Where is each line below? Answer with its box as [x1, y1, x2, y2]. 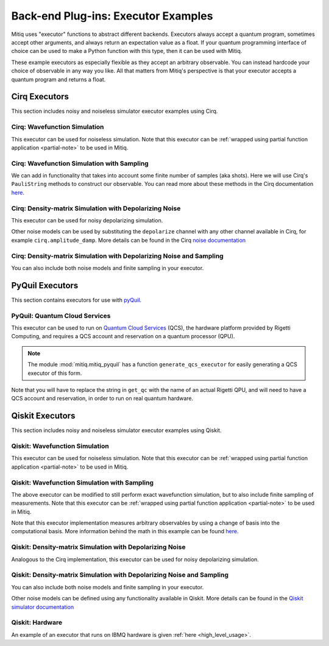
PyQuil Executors [11, 280, 79, 291]
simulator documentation [11, 603, 74, 611]
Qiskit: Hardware [11, 619, 63, 627]
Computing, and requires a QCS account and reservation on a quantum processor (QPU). [11, 333, 235, 340]
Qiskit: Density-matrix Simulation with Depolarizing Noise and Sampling [11, 570, 228, 579]
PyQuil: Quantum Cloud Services [11, 311, 111, 320]
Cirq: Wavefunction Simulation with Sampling [11, 159, 149, 168]
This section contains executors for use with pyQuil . [11, 296, 142, 303]
